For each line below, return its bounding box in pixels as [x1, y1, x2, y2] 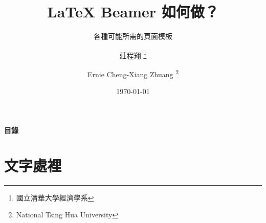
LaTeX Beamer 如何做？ [47, 1, 219, 22]
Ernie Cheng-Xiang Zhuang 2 [87, 67, 179, 79]
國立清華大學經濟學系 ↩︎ [16, 192, 94, 203]
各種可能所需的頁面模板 [94, 31, 172, 41]
